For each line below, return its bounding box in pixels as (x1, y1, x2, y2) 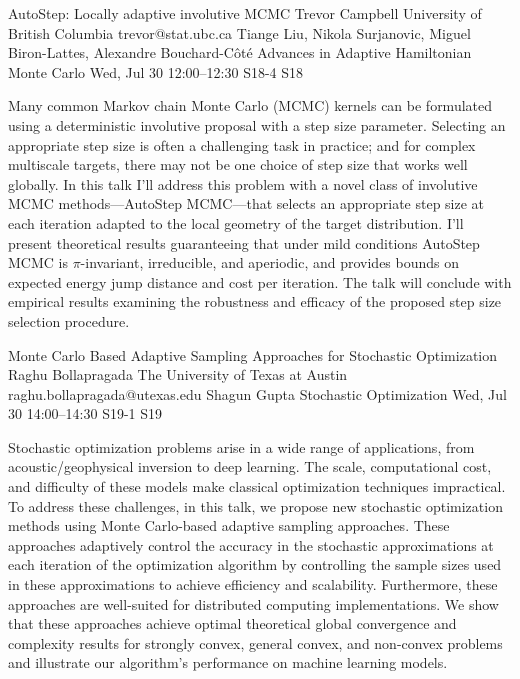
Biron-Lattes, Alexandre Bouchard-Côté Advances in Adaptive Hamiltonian (8, 42, 472, 63)
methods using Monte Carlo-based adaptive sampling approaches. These (8, 515, 450, 536)
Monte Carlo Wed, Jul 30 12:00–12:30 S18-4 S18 (8, 61, 304, 82)
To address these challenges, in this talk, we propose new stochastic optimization (8, 495, 503, 516)
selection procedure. (8, 310, 130, 331)
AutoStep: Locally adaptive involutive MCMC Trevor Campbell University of (8, 3, 482, 23)
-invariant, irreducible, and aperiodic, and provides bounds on (80, 252, 460, 273)
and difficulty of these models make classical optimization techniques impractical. (8, 476, 506, 497)
